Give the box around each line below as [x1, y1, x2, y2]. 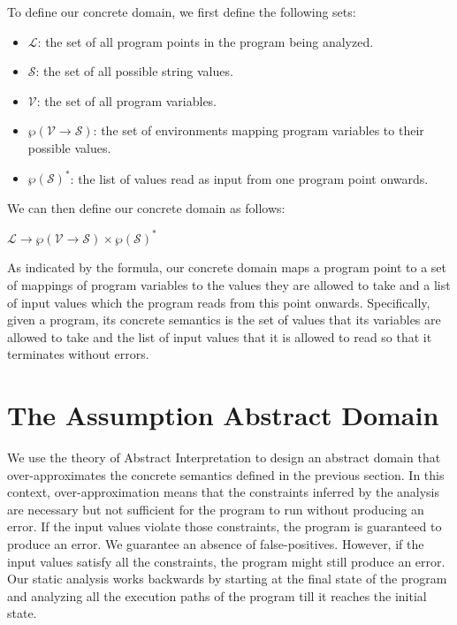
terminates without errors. [7, 345, 149, 363]
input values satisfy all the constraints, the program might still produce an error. [7, 552, 446, 570]
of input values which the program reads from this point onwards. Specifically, [7, 293, 430, 311]
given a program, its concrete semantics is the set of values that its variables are [7, 310, 441, 329]
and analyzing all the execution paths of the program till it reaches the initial [7, 586, 427, 605]
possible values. [27, 138, 111, 156]
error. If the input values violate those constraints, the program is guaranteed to [7, 517, 442, 536]
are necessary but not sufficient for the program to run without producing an [7, 499, 424, 518]
